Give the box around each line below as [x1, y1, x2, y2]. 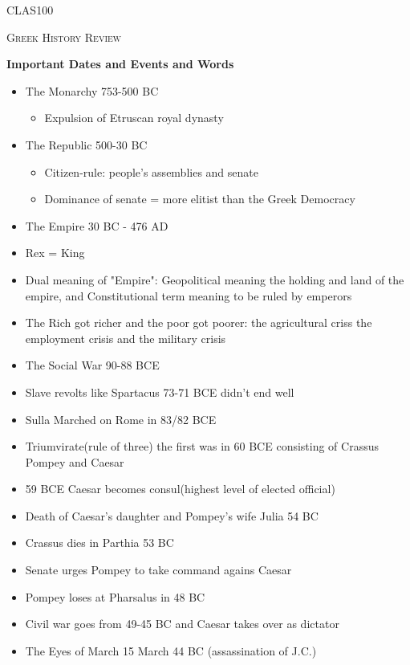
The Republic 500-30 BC [25, 136, 148, 153]
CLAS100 [6, 2, 54, 18]
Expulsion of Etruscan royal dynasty [44, 109, 224, 126]
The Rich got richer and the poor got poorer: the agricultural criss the [25, 314, 372, 331]
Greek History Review [6, 28, 122, 45]
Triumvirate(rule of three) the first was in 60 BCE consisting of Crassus [25, 438, 379, 455]
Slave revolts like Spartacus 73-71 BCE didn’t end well [25, 383, 294, 400]
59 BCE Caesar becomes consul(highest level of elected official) [25, 480, 335, 497]
